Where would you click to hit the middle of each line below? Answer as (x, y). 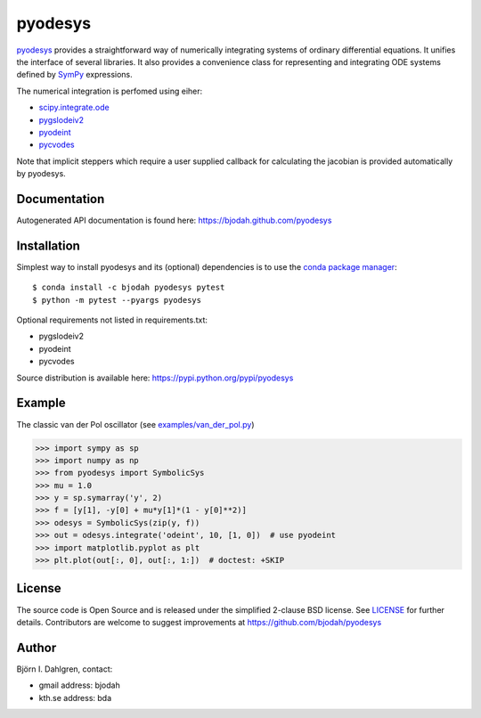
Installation (48, 245)
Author (37, 647)
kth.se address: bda (75, 698)
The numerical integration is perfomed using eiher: (110, 91)
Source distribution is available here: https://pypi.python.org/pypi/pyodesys (155, 378)
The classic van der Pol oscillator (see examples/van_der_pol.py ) (135, 424)
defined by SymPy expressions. (74, 75)
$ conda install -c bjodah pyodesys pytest (129, 288)
